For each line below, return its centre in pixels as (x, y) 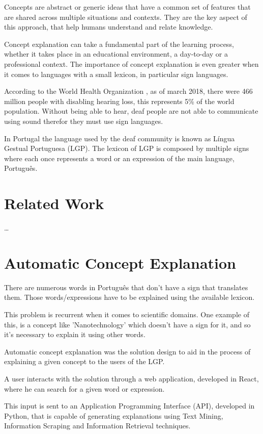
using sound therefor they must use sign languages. (84, 121)
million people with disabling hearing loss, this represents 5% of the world (119, 101)
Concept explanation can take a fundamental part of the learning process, (119, 44)
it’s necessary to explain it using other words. (75, 334)
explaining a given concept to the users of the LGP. (84, 361)
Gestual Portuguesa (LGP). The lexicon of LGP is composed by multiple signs (127, 148)
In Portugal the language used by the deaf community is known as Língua (120, 138)
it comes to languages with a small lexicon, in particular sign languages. (116, 74)
